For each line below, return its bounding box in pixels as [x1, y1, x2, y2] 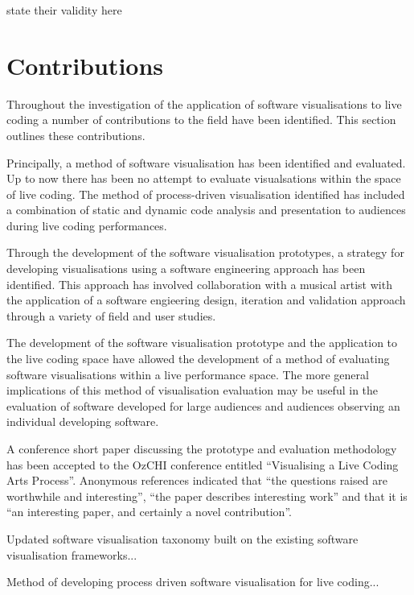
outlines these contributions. [6, 126, 146, 143]
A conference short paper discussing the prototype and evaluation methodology [6, 440, 397, 457]
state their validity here [6, 2, 122, 18]
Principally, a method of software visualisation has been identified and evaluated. [6, 154, 406, 171]
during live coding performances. [6, 217, 167, 233]
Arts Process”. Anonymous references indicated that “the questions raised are [6, 472, 387, 489]
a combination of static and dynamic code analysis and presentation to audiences [6, 201, 406, 218]
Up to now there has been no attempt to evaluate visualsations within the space [6, 170, 401, 187]
